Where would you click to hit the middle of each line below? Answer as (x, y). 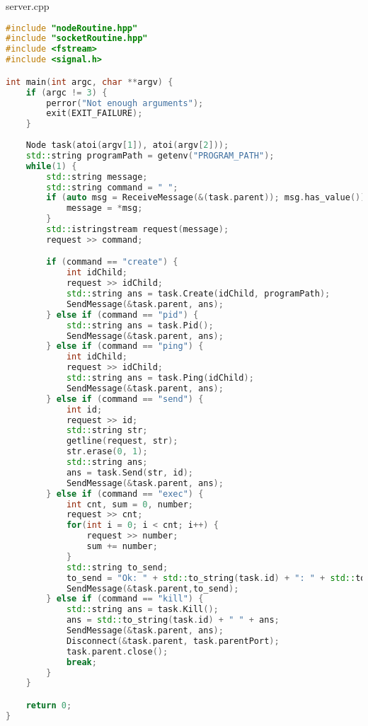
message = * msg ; (104, 208)
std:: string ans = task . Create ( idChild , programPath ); (198, 294)
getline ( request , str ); (122, 441)
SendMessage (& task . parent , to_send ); (153, 588)
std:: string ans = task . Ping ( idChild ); (160, 378)
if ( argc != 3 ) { (67, 92)
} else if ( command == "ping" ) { (125, 346)
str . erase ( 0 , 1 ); (107, 452)
